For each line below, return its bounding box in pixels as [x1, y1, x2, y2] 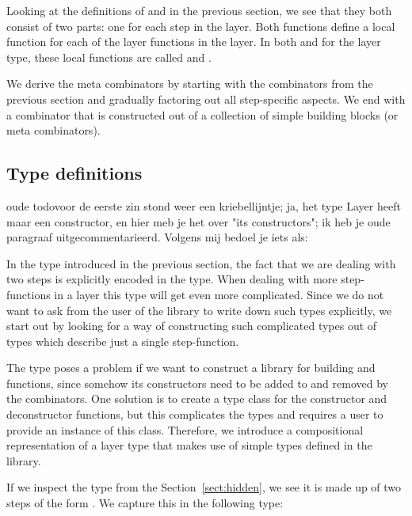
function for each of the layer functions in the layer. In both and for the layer [6, 33, 381, 50]
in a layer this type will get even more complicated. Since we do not [54, 286, 384, 302]
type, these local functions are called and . [6, 48, 212, 65]
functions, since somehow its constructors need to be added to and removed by [6, 374, 388, 391]
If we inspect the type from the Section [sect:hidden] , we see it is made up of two [6, 479, 402, 495]
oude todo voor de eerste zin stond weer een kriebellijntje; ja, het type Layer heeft [6, 197, 401, 214]
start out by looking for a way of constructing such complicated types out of [6, 317, 377, 334]
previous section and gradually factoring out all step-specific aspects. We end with [6, 90, 406, 107]
